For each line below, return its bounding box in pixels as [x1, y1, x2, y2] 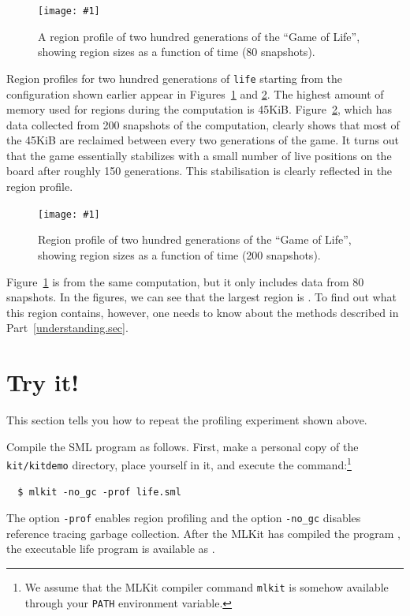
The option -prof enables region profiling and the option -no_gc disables [6, 510, 361, 526]
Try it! [6, 366, 79, 398]
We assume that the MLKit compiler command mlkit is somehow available [24, 578, 389, 595]
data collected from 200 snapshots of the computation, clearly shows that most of [6, 116, 400, 133]
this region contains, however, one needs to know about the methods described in [6, 304, 399, 320]
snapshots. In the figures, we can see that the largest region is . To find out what [6, 289, 397, 305]
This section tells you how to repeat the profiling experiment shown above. [6, 412, 367, 427]
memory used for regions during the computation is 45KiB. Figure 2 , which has [6, 101, 392, 118]
